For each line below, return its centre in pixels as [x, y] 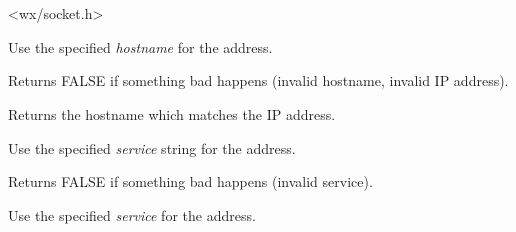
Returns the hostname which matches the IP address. [172, 113]
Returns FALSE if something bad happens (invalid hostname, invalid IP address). [258, 80]
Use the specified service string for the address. [152, 147]
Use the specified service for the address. [132, 214]
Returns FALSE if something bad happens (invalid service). [190, 181]
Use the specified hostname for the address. [140, 46]
